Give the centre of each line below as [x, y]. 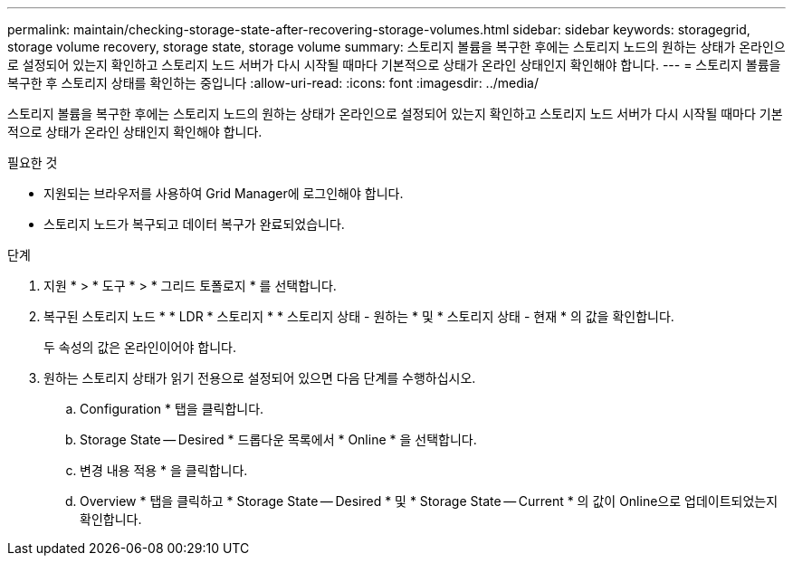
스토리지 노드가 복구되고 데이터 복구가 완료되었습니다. [194, 224]
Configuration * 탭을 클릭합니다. [172, 409]
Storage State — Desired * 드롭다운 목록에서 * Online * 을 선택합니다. [278, 439]
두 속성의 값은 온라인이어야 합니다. [140, 347]
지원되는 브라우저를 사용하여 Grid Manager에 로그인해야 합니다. [224, 193]
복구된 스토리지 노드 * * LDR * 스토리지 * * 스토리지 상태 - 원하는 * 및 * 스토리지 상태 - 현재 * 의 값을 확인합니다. [359, 316]
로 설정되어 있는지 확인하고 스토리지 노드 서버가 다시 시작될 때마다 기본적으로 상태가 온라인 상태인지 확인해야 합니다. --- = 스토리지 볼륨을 [394, 65]
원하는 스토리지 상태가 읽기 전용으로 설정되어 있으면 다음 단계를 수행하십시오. [260, 378]
